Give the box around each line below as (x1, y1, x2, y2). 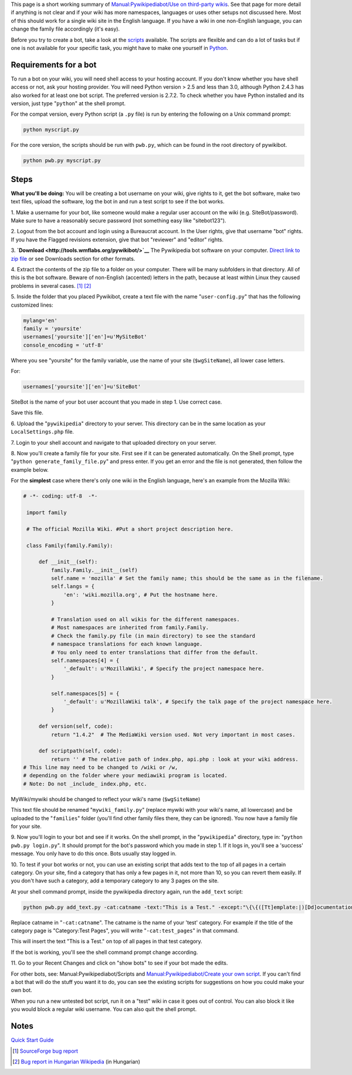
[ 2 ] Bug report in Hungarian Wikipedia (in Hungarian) (12, 1058, 141, 1065)
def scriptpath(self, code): (38, 748, 123, 754)
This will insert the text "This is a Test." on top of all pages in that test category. (11, 938, 202, 945)
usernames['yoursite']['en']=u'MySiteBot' (23, 334, 147, 340)
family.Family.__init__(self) (50, 567, 138, 573)
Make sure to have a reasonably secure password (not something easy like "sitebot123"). (11, 217, 226, 224)
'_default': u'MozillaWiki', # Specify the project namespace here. (63, 666, 265, 672)
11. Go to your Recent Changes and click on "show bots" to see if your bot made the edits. (11, 959, 228, 966)
